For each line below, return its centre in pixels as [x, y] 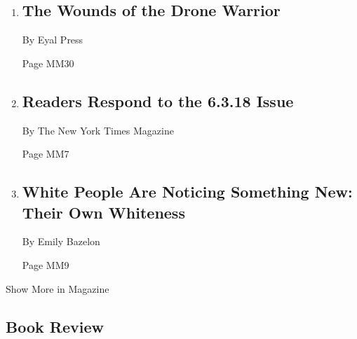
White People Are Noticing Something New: [187, 192]
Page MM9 [46, 264]
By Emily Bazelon [61, 241]
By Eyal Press [53, 40]
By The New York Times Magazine [98, 130]
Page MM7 [46, 154]
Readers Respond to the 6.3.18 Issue [158, 101]
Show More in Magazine [58, 288]
